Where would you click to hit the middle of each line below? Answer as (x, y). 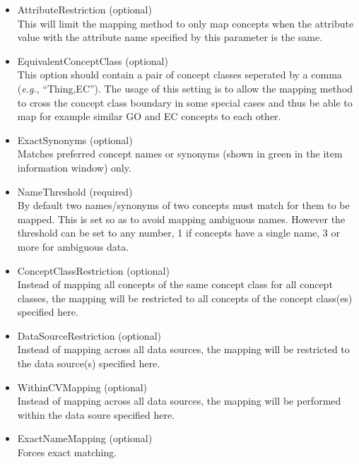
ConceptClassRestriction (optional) (93, 270)
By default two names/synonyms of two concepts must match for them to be (183, 205)
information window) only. (74, 167)
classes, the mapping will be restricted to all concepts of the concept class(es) (185, 298)
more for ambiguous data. (73, 246)
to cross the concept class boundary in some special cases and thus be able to (185, 102)
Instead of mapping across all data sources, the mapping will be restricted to (183, 349)
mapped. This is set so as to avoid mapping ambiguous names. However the (181, 219)
